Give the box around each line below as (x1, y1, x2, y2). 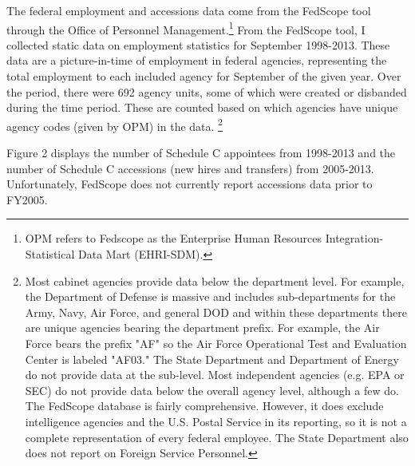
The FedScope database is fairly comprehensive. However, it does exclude (25, 397, 384, 414)
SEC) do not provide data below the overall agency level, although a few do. (25, 381, 399, 398)
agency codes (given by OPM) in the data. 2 (6, 115, 223, 134)
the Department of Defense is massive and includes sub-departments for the (25, 288, 396, 305)
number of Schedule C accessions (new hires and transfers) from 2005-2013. (6, 160, 374, 176)
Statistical (25, 246, 75, 263)
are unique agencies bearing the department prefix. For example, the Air (25, 319, 380, 336)
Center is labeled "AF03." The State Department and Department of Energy (25, 350, 399, 367)
